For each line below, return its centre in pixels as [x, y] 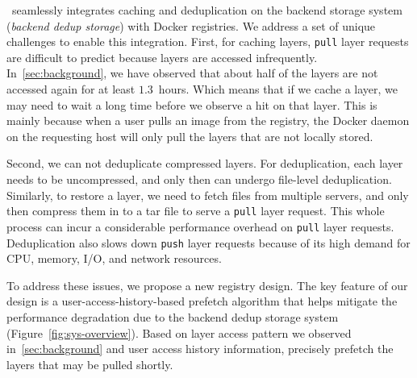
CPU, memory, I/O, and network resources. [114, 258]
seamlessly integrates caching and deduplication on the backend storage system [207, 10]
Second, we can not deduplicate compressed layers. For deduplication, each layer [205, 163]
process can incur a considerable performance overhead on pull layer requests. [200, 226]
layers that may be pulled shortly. [90, 364]
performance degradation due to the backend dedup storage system [173, 316]
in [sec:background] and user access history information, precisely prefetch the [200, 349]
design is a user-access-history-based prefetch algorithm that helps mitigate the [202, 301]
